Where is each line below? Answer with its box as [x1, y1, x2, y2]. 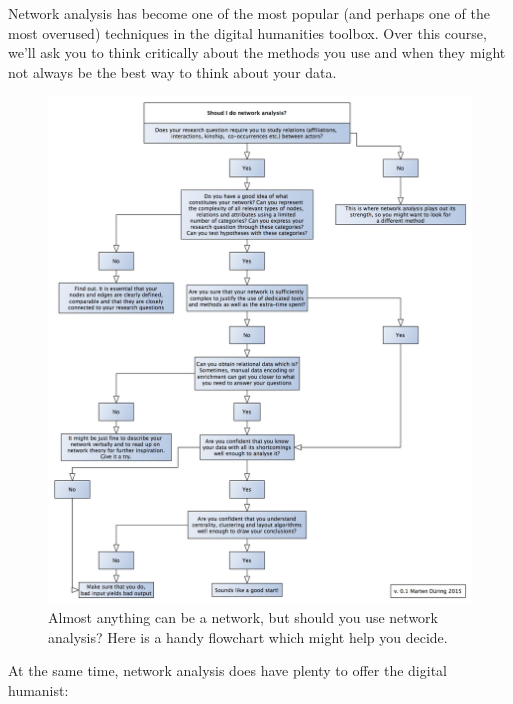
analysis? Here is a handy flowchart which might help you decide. [48, 626, 448, 647]
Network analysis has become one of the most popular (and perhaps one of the [8, 3, 490, 23]
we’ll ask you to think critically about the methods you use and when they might [8, 42, 506, 63]
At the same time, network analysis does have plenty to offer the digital [8, 660, 447, 681]
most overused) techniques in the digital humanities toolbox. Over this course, [8, 22, 487, 43]
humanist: [8, 679, 69, 700]
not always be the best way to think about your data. [8, 61, 337, 82]
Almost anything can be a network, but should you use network [48, 607, 438, 628]
